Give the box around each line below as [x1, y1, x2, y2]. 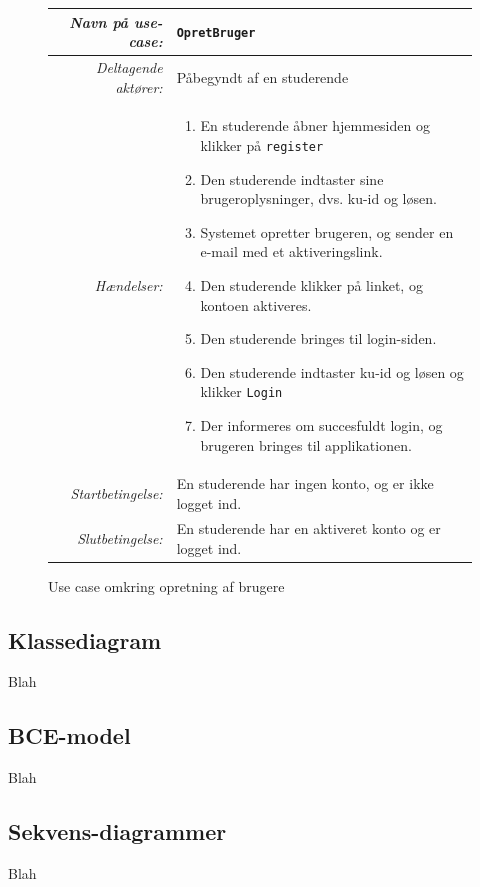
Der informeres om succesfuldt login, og [200, 415, 443, 436]
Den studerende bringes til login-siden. [200, 328, 437, 349]
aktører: [115, 76, 163, 97]
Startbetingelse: [70, 483, 163, 504]
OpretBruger [176, 26, 256, 41]
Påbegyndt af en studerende [176, 66, 349, 87]
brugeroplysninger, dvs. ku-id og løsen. [200, 188, 437, 209]
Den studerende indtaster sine [200, 168, 384, 189]
